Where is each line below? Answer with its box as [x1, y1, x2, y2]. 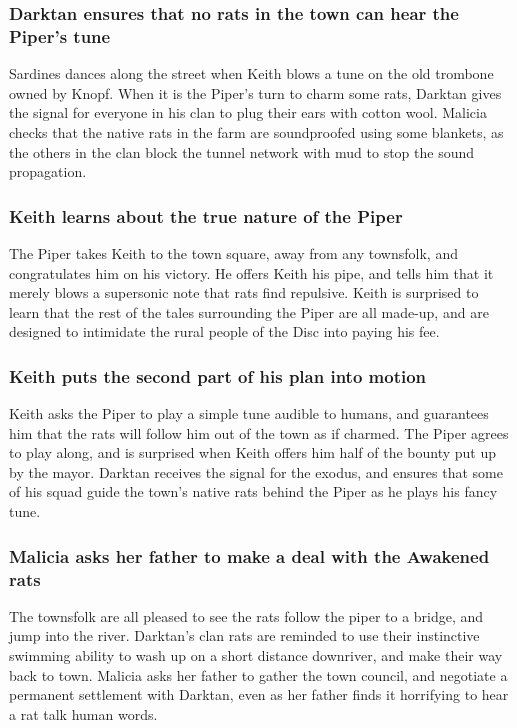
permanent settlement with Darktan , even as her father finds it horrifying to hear [9, 684, 509, 705]
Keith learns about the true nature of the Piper [9, 203, 403, 228]
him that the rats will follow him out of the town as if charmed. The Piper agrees [9, 422, 509, 443]
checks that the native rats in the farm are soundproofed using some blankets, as [9, 121, 504, 142]
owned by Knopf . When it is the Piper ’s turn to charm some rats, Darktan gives [9, 82, 502, 103]
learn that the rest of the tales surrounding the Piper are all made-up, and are [9, 301, 489, 322]
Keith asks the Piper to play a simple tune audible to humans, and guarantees [9, 403, 489, 424]
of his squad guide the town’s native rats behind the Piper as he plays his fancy [9, 481, 498, 502]
